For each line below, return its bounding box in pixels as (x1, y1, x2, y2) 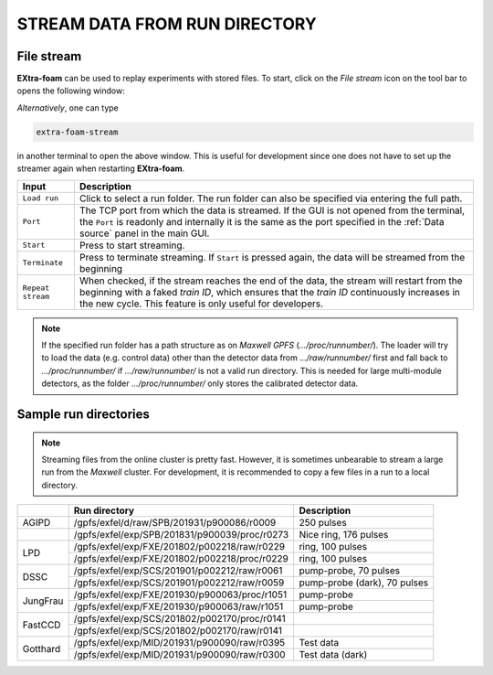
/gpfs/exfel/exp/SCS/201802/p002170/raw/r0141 (73, 625, 283, 637)
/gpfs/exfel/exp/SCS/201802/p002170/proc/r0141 (73, 613, 287, 626)
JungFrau (22, 595, 64, 607)
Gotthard (22, 642, 61, 655)
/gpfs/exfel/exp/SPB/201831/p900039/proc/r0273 (73, 529, 289, 541)
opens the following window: (16, 85, 125, 96)
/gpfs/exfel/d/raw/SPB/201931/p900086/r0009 (73, 517, 277, 530)
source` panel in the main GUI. (79, 227, 210, 240)
